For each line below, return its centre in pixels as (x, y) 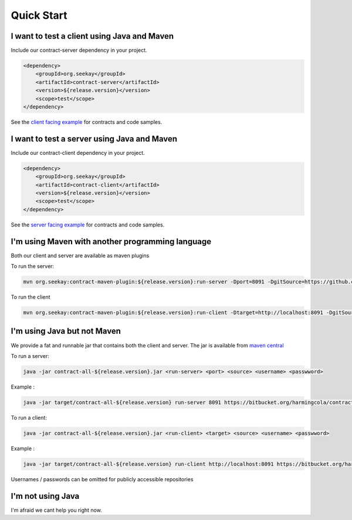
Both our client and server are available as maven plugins (80, 255)
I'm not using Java (45, 496)
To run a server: (30, 356)
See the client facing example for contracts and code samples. (87, 122)
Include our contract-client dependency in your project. (78, 153)
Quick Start (39, 15)
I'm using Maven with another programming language (111, 242)
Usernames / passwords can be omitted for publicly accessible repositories (102, 479)
